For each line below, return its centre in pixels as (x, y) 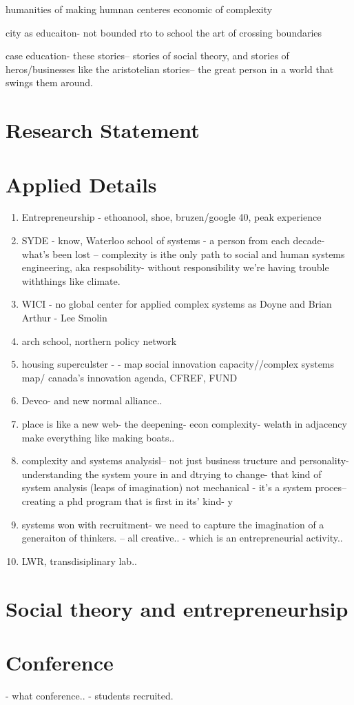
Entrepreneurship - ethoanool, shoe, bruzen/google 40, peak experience (171, 217)
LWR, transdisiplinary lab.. (79, 560)
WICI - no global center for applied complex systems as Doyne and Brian (177, 304)
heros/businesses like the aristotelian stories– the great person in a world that (170, 69)
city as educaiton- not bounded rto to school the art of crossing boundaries (164, 32)
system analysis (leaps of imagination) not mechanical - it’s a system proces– (184, 487)
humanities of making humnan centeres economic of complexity (139, 9)
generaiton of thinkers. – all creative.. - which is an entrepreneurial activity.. (182, 538)
